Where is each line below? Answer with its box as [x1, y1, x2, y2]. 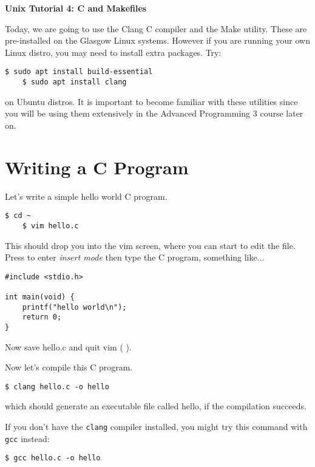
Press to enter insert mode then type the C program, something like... [5, 251, 265, 264]
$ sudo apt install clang [22, 78, 127, 87]
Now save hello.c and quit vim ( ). [5, 340, 132, 353]
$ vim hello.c [22, 221, 79, 230]
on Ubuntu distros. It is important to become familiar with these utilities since [5, 95, 298, 107]
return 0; [22, 313, 62, 322]
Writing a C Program [5, 154, 189, 179]
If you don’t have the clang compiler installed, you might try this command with [5, 420, 308, 433]
